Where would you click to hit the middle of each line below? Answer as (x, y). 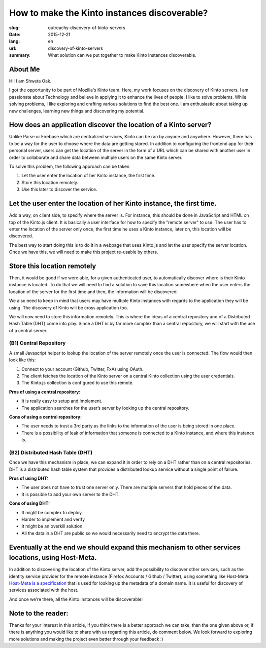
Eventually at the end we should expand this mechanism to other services (125, 547)
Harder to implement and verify (53, 519)
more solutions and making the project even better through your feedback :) (86, 639)
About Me (25, 69)
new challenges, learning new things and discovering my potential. (77, 111)
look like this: (22, 360)
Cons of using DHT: (30, 503)
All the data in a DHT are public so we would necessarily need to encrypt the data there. (111, 533)
